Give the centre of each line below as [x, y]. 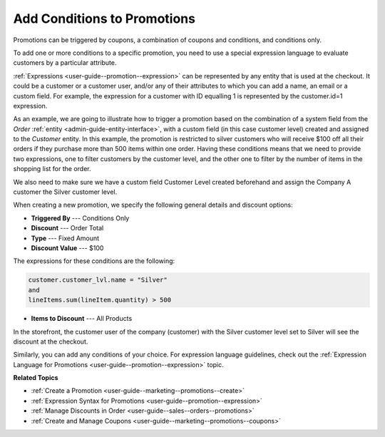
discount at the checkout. [51, 341]
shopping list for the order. [52, 169]
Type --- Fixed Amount [65, 238]
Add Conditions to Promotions [104, 19]
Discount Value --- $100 [67, 248]
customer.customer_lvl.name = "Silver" [98, 280]
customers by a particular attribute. [65, 63]
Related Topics [36, 378]
